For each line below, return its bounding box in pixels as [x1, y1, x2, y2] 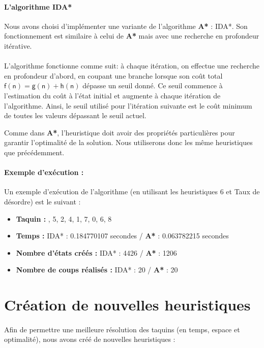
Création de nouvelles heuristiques [4, 294, 251, 315]
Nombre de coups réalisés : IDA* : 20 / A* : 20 [16, 264, 178, 275]
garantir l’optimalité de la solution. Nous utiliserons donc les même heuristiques [4, 137, 253, 148]
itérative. [4, 40, 32, 51]
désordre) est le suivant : [4, 196, 81, 206]
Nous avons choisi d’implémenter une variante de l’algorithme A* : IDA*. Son [4, 20, 248, 31]
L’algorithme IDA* [4, 1, 72, 12]
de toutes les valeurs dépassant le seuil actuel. [4, 110, 146, 121]
